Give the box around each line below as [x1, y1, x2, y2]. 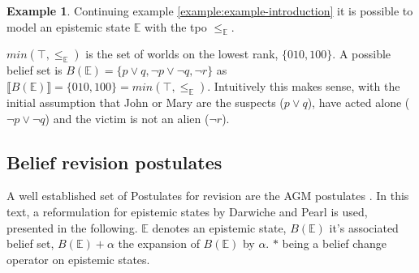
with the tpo [145, 18, 207, 35]
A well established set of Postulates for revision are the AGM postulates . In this [6, 187, 409, 204]
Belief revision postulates [6, 149, 222, 174]
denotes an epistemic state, [152, 219, 287, 236]
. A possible [332, 45, 391, 62]
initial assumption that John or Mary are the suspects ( [6, 93, 284, 110]
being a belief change [282, 235, 387, 252]
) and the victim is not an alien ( [45, 109, 209, 126]
